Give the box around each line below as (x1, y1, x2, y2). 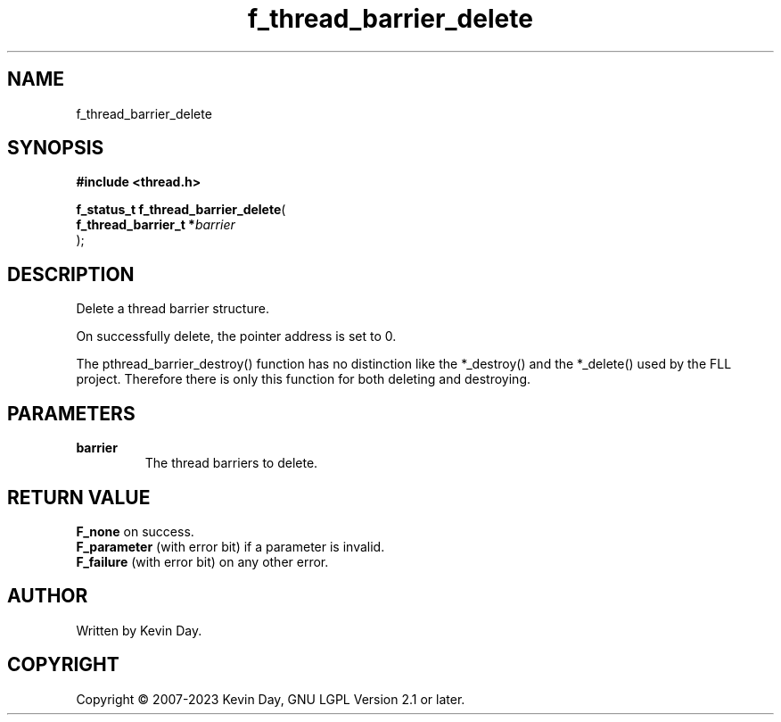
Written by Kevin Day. (76, 622, 202, 638)
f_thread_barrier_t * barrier (76, 217, 235, 233)
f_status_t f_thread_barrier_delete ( (76, 202, 286, 218)
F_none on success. (76, 523, 194, 539)
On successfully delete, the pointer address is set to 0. (76, 328, 397, 344)
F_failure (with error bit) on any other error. (76, 553, 329, 569)
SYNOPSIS (7, 137, 104, 160)
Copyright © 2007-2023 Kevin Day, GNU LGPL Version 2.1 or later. (76, 691, 465, 707)
